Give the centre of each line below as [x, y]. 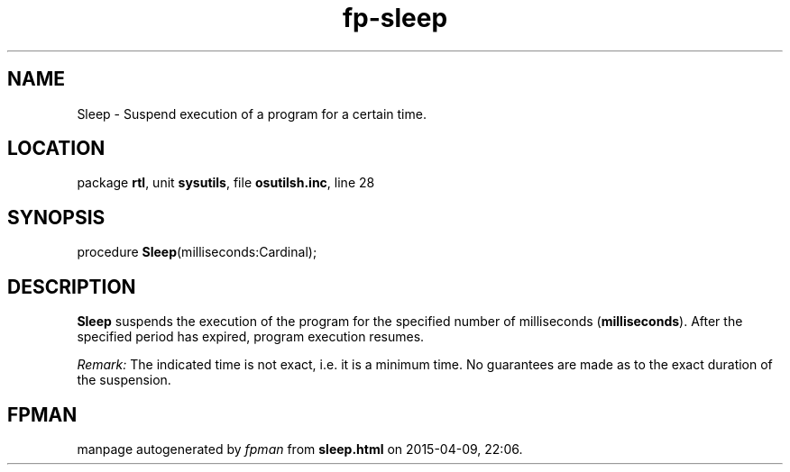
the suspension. [124, 380]
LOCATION [56, 149]
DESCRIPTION [72, 286]
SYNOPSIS [56, 217]
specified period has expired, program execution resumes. [251, 337]
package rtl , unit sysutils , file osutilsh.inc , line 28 [226, 183]
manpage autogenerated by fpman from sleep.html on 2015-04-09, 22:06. [300, 449]
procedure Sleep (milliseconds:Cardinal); [197, 252]
